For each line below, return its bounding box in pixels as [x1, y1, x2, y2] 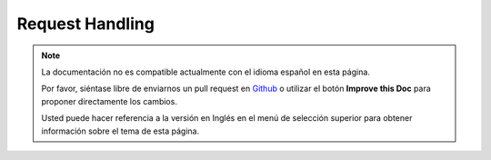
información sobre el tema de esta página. [41, 125, 200, 136]
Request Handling [16, 14, 155, 34]
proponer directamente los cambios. [41, 95, 177, 106]
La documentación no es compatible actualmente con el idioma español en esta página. [41, 66, 370, 77]
